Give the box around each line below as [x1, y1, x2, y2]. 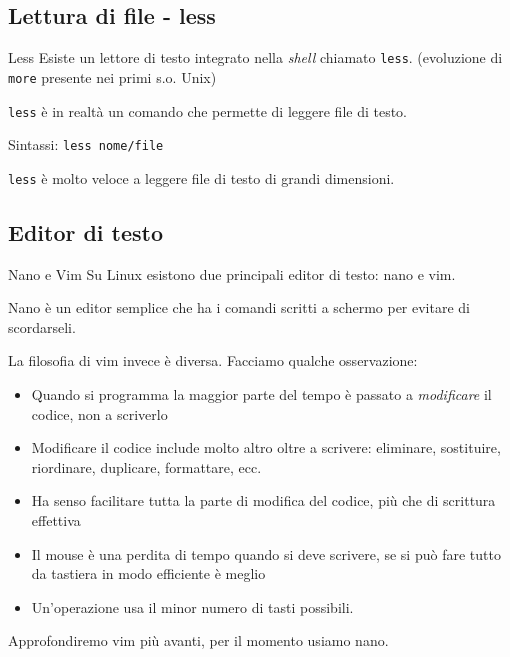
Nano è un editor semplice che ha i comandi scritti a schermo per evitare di [8, 297, 470, 318]
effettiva [31, 510, 81, 531]
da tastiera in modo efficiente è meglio [31, 563, 266, 584]
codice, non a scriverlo [31, 403, 168, 424]
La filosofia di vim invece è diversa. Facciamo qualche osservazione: [8, 350, 418, 371]
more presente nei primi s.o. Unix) [8, 66, 217, 87]
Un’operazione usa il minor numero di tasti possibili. [31, 596, 354, 617]
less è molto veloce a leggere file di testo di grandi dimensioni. [8, 167, 395, 188]
